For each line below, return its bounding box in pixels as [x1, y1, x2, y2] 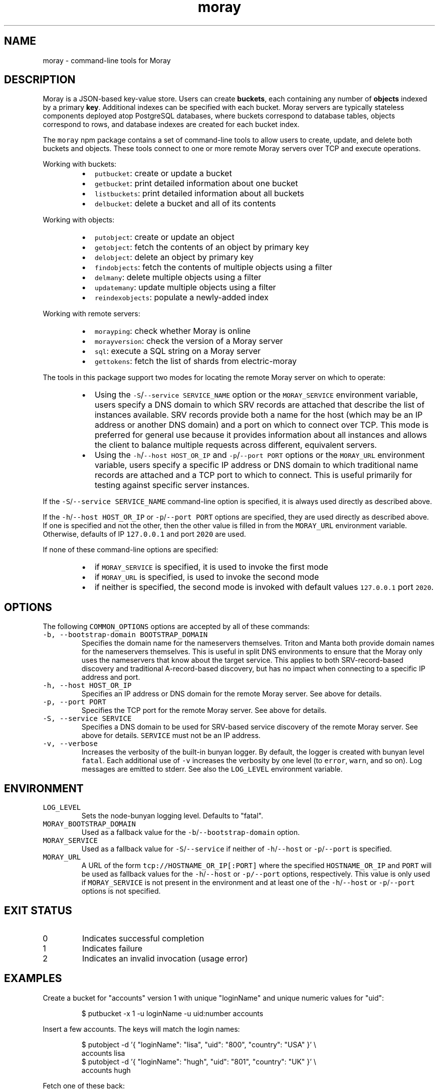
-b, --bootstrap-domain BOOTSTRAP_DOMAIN [43, 631, 208, 639]
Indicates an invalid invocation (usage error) [82, 953, 248, 963]
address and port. [81, 673, 140, 682]
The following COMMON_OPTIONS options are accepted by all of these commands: [43, 622, 310, 631]
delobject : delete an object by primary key [94, 252, 254, 263]
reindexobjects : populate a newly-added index [94, 292, 269, 303]
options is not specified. [81, 887, 161, 896]
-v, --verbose [43, 740, 98, 748]
